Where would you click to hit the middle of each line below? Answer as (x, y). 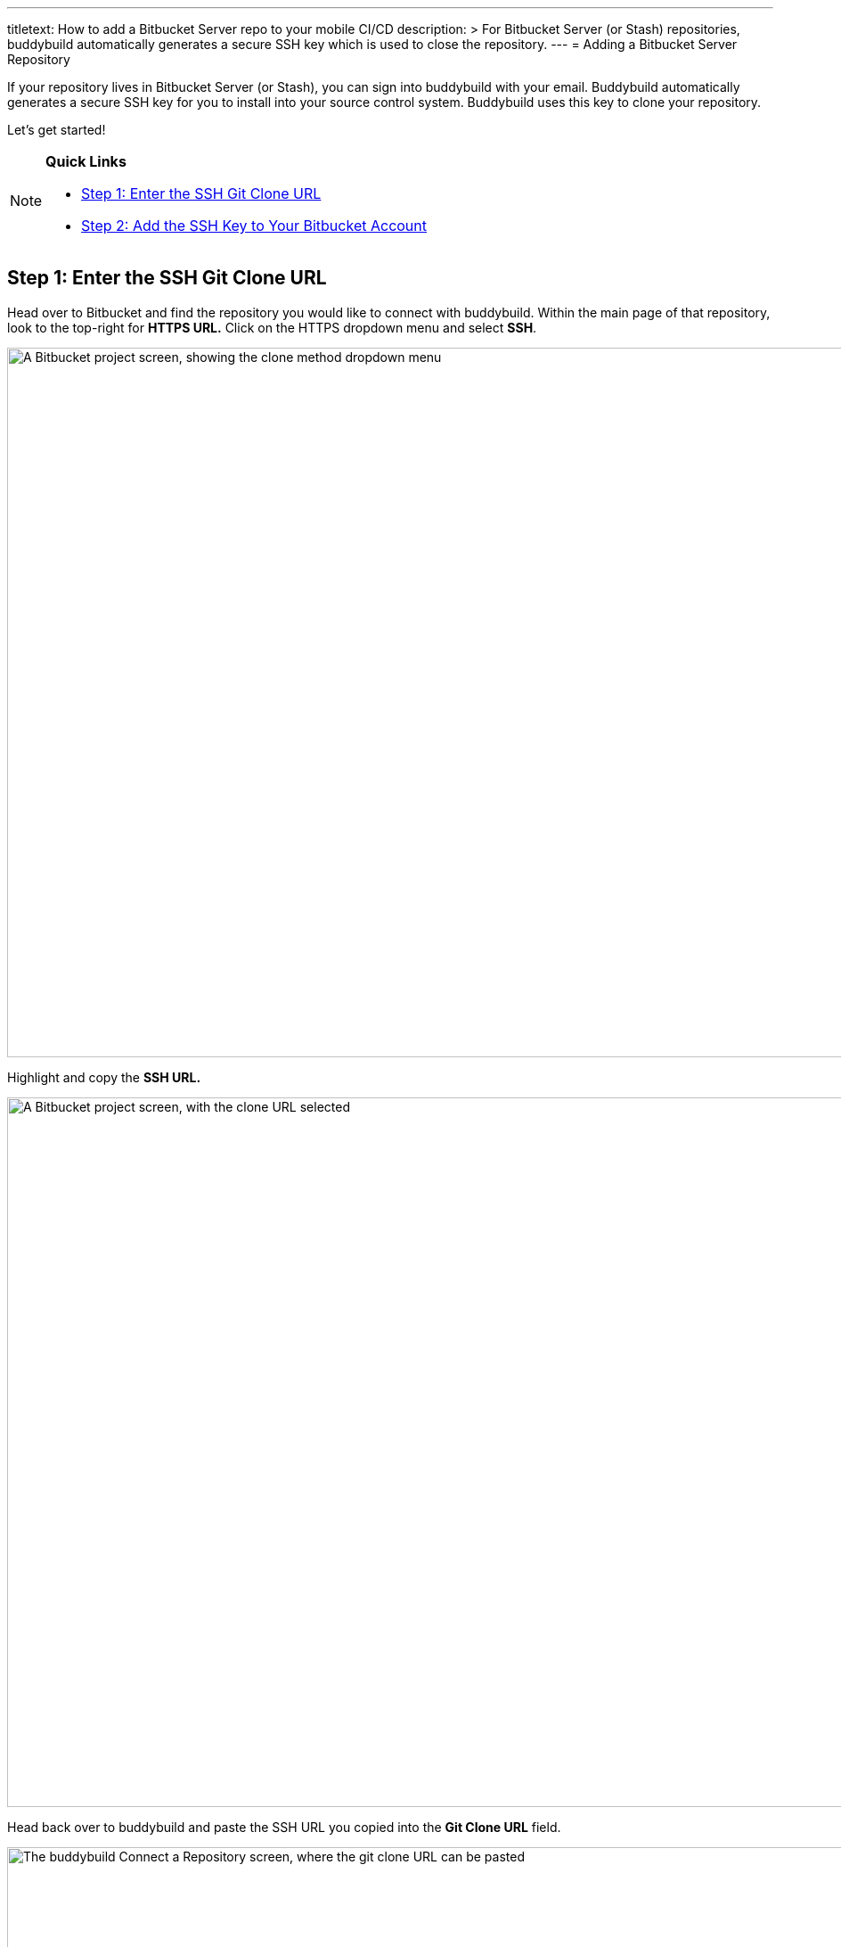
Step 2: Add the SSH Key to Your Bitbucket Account (254, 226)
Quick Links (86, 161)
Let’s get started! (57, 130)
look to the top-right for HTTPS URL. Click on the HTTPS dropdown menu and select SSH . (272, 327)
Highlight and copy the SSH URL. (104, 1077)
